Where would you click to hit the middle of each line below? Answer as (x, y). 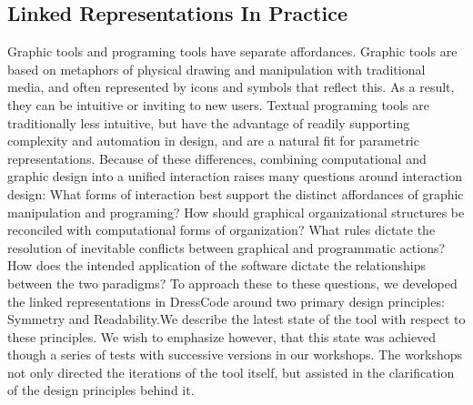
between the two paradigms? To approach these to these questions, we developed (232, 283)
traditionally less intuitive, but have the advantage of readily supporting (209, 122)
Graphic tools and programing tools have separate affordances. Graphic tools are (232, 51)
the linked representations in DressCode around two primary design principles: (226, 301)
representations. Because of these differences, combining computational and (217, 158)
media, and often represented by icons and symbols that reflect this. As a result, (231, 87)
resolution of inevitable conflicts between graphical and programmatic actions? (226, 247)
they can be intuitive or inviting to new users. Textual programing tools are (219, 104)
